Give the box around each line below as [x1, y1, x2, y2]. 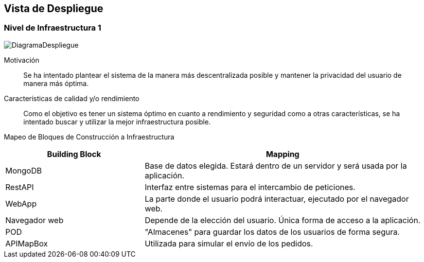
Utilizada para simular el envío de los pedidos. [144, 238, 313, 248]
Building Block [47, 149, 101, 159]
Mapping [265, 149, 300, 159]
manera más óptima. [23, 79, 89, 87]
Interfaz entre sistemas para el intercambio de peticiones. [144, 182, 355, 192]
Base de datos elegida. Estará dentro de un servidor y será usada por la [144, 160, 407, 171]
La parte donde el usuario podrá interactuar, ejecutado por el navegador [144, 193, 409, 204]
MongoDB [5, 165, 42, 175]
